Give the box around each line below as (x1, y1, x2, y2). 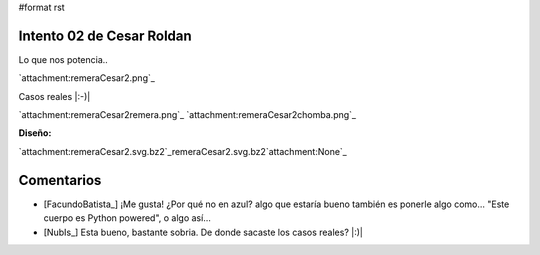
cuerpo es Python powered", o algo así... (43, 212, 212, 224)
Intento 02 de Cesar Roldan (18, 27, 192, 44)
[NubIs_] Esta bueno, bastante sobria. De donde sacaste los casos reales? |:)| (43, 226, 364, 238)
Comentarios (18, 171, 102, 189)
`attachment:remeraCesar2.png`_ (18, 72, 155, 84)
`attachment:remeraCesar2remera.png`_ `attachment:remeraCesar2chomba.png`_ (18, 109, 357, 121)
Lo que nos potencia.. (18, 53, 109, 65)
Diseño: (18, 127, 52, 139)
